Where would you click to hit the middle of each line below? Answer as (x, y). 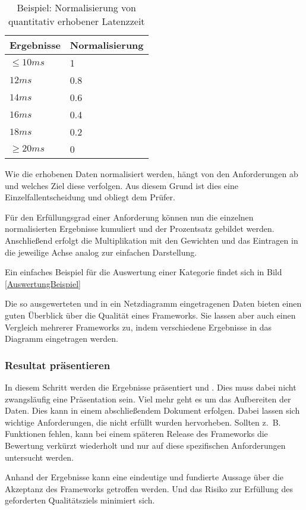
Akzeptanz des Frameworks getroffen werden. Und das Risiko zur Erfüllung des (149, 488)
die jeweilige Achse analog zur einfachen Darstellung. (101, 252)
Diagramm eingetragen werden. (61, 339)
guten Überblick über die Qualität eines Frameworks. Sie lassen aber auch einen (150, 315)
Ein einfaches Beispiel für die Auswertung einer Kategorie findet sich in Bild (143, 272)
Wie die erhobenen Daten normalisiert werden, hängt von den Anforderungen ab (152, 174)
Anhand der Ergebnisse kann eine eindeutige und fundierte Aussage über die (144, 477)
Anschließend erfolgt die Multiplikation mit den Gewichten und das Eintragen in (152, 240)
